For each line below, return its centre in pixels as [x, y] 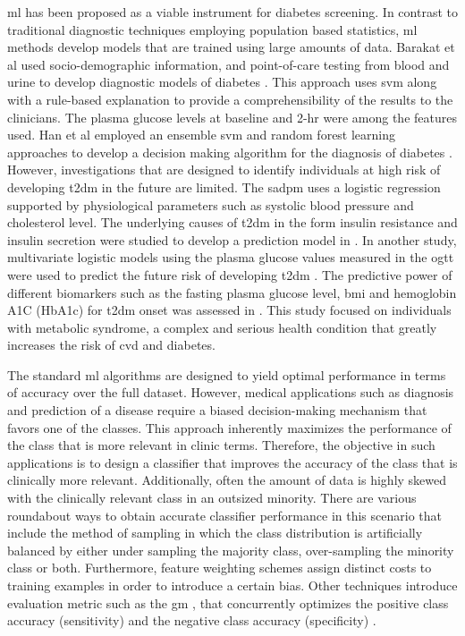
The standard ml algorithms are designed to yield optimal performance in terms [227, 374]
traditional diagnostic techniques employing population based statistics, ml [212, 29]
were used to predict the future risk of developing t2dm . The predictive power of [230, 274]
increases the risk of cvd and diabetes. [111, 345]
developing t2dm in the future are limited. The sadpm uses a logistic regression [224, 187]
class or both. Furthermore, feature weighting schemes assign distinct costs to [220, 568]
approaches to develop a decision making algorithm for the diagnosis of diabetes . [230, 152]
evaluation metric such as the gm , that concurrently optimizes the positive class [228, 602]
